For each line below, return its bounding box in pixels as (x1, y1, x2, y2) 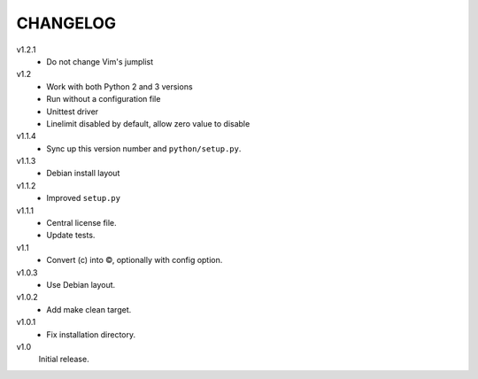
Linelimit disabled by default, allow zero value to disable (46, 118, 251, 128)
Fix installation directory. (46, 329, 136, 340)
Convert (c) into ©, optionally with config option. (46, 255, 223, 266)
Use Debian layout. (46, 279, 116, 290)
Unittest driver (46, 106, 99, 117)
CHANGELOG (16, 13, 117, 33)
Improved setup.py (46, 193, 121, 204)
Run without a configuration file (46, 94, 161, 104)
